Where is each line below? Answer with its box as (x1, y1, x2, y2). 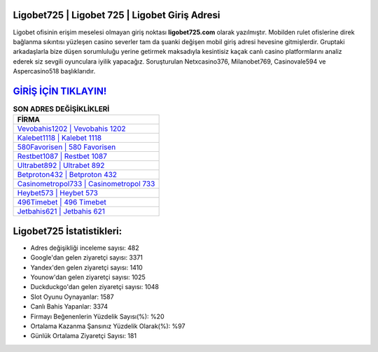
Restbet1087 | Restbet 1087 (17, 151, 108, 161)
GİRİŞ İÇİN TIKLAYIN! (13, 85, 107, 97)
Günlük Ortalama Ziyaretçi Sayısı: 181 (30, 332, 136, 340)
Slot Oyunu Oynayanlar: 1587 (30, 293, 115, 301)
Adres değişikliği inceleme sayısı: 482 (30, 244, 139, 252)
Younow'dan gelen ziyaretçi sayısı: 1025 (30, 273, 146, 281)
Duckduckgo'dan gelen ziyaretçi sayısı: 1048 (30, 283, 159, 291)
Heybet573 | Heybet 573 (17, 188, 98, 198)
